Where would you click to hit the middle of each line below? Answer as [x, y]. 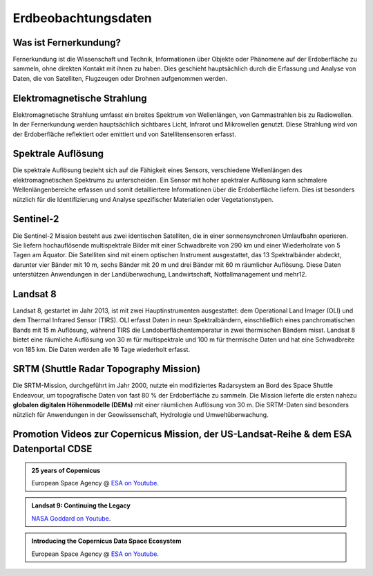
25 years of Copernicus [66, 470]
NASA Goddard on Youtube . [71, 518]
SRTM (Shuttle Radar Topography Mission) [107, 369]
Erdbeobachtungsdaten [82, 18]
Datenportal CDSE [52, 449]
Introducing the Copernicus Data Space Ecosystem [106, 541]
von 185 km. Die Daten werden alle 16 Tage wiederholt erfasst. [101, 349]
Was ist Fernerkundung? [67, 43]
